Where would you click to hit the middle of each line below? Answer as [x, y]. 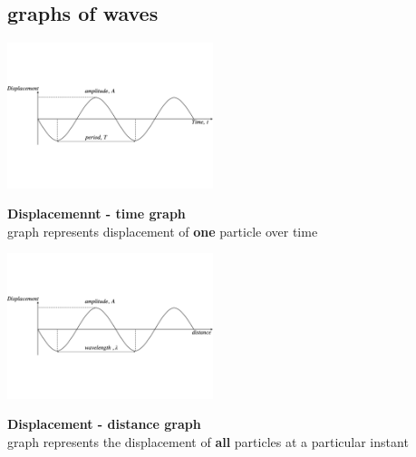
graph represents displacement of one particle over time [163, 231]
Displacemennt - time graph [97, 214]
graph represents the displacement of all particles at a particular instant [208, 441]
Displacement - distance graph [104, 424]
